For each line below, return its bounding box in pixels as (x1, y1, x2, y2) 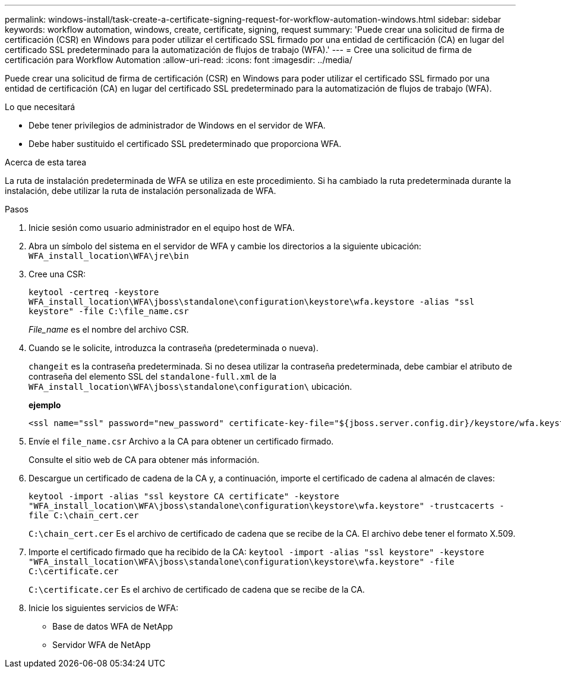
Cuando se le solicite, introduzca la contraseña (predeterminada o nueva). (29, 343, 319, 353)
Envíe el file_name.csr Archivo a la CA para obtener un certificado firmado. (29, 436, 334, 446)
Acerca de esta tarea (5, 157, 87, 167)
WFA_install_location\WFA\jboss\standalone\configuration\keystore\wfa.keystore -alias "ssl (29, 297, 475, 306)
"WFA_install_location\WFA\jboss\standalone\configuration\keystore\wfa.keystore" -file (29, 557, 455, 566)
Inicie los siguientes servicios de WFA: (29, 603, 178, 613)
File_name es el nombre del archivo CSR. (29, 324, 189, 334)
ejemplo (29, 400, 61, 410)
